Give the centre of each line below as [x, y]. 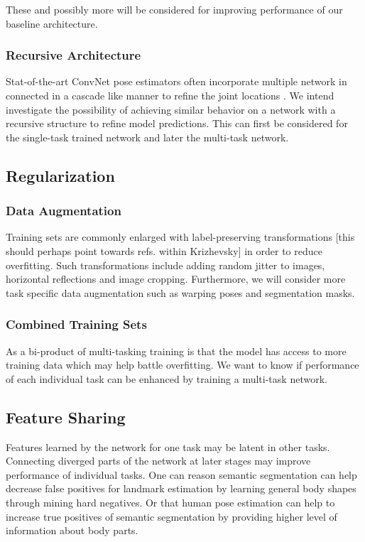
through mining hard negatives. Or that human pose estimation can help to [170, 502]
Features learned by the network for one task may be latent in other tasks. [168, 446]
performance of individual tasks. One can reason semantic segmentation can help [181, 474]
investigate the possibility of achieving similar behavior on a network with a [171, 109]
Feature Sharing [66, 417]
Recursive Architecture [73, 55]
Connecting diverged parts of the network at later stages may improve [158, 461]
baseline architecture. [52, 23]
